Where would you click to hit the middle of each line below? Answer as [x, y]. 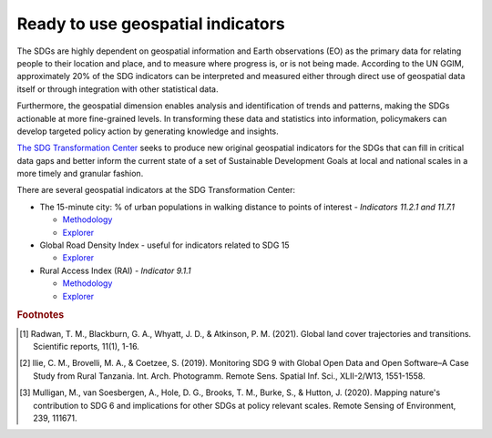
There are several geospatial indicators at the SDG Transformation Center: [156, 190]
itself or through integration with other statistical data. [118, 89]
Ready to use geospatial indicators [151, 24]
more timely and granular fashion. [80, 174]
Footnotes [41, 315]
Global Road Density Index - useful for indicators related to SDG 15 [165, 245]
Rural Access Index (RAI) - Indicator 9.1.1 [115, 270]
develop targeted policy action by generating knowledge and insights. [148, 131]
